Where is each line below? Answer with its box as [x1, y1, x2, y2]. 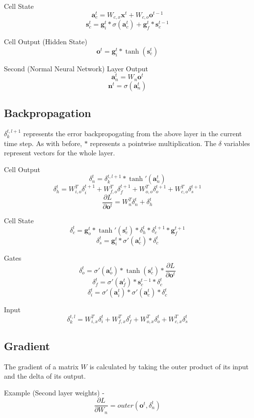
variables [224, 138, 250, 148]
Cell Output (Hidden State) [4, 36, 87, 47]
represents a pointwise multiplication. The [90, 138, 216, 148]
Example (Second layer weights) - [4, 387, 104, 397]
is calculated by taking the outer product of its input [89, 361, 249, 371]
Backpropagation [4, 105, 91, 120]
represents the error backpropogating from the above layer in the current [23, 128, 242, 139]
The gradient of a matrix [4, 361, 79, 371]
